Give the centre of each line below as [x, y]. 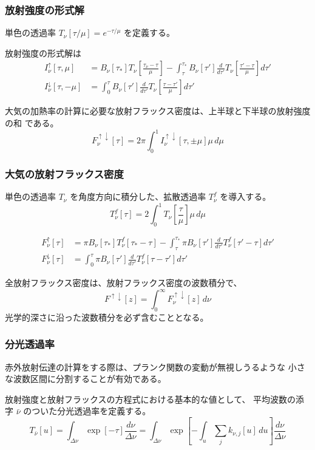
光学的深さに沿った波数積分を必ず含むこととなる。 [107, 317]
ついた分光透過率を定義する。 [91, 411]
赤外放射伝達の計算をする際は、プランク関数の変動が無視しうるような [145, 366]
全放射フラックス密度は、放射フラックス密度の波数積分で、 [124, 282]
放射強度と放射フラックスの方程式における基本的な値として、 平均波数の [151, 399]
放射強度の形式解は [43, 53]
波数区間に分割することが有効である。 [90, 379]
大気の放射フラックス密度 [64, 173]
